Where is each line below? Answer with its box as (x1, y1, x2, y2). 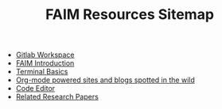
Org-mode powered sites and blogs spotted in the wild (15, 75, 195, 85)
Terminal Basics (15, 67, 68, 77)
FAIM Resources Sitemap (45, 6, 215, 24)
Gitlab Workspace (15, 50, 75, 60)
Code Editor (15, 84, 56, 93)
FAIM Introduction (15, 58, 75, 68)
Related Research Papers (15, 92, 99, 102)
